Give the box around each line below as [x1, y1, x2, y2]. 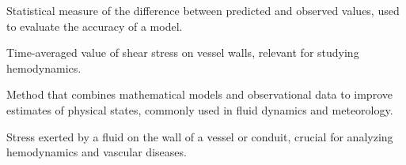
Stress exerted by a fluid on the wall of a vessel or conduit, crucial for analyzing [6, 128, 393, 144]
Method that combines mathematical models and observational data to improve [6, 86, 393, 103]
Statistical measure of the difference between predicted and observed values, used [6, 2, 400, 18]
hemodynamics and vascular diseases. [6, 144, 187, 160]
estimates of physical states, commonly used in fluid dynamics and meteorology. [6, 101, 393, 118]
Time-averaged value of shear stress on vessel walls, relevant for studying [6, 44, 359, 61]
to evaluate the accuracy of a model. [6, 17, 183, 34]
